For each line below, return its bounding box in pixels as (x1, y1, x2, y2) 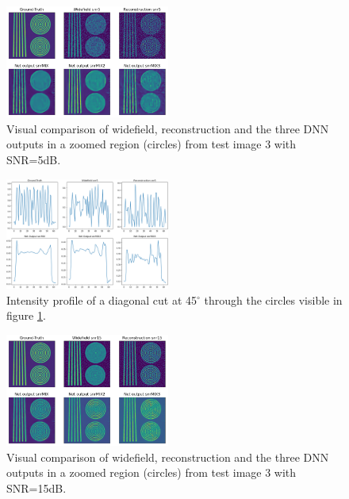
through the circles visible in (204, 291, 343, 308)
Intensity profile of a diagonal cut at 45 (6, 291, 198, 308)
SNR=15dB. (6, 479, 67, 496)
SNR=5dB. (6, 152, 61, 168)
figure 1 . (6, 307, 46, 324)
